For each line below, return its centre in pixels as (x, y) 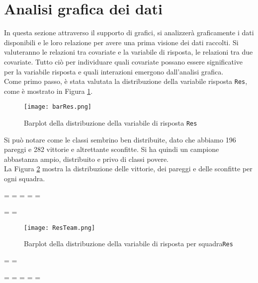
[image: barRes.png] (58, 107)
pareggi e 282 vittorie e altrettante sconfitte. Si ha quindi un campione (112, 149)
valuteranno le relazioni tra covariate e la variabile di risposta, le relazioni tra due (129, 52)
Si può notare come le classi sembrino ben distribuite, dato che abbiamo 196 (120, 139)
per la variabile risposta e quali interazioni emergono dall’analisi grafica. (114, 71)
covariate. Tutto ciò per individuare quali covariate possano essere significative (124, 61)
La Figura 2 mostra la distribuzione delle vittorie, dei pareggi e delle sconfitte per (128, 169)
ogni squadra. (25, 178)
